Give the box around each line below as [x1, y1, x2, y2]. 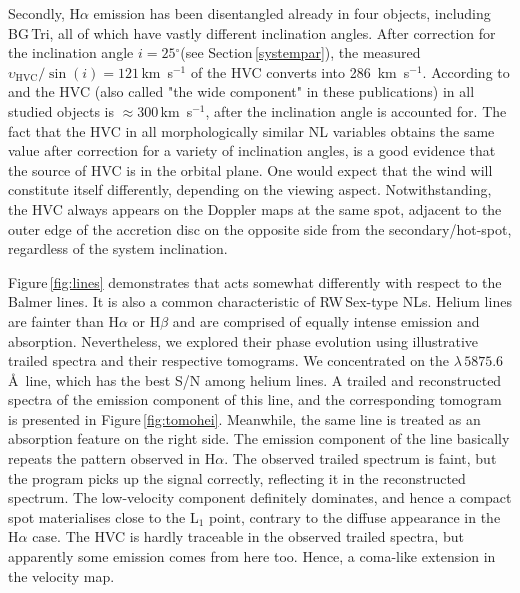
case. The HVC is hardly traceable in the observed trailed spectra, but [32, 526, 464, 547]
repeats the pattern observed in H [8, 448, 216, 469]
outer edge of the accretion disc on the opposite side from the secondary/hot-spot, [8, 218, 512, 239]
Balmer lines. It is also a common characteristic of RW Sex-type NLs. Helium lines [8, 291, 512, 312]
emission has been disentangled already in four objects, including [93, 3, 491, 23]
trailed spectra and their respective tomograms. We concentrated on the [8, 350, 450, 371]
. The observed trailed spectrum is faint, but [224, 448, 497, 469]
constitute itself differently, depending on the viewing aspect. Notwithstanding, [8, 179, 492, 200]
